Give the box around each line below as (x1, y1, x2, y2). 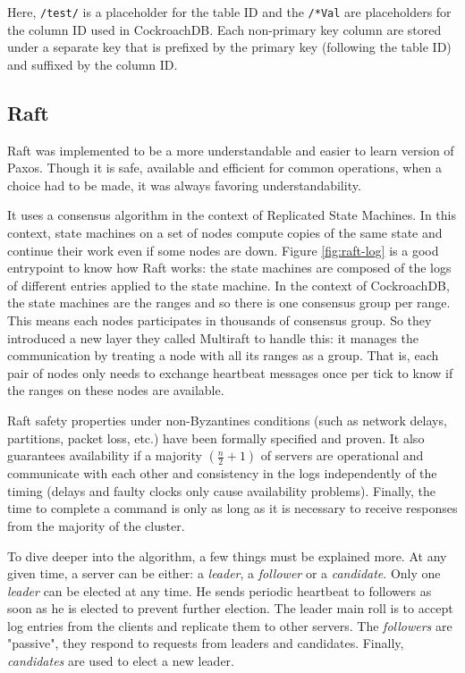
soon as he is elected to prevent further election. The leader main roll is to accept (7, 599, 453, 618)
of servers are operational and (260, 446, 424, 465)
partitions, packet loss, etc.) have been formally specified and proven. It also (7, 428, 425, 447)
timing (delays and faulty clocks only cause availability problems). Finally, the (7, 481, 435, 500)
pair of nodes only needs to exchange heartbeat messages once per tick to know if (7, 363, 453, 382)
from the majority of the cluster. (7, 516, 185, 534)
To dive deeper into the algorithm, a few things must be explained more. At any (7, 546, 447, 565)
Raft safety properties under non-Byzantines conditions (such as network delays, (7, 410, 447, 429)
